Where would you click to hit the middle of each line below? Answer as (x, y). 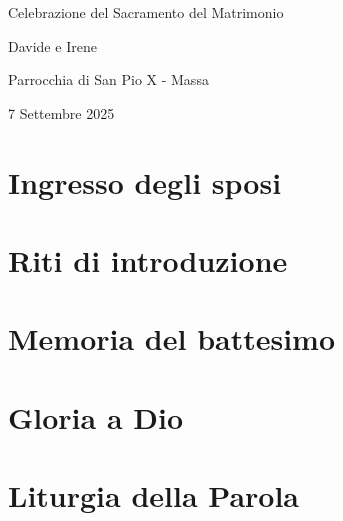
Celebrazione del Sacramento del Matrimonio (146, 12)
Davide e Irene (52, 45)
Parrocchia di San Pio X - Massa (108, 79)
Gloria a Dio (96, 416)
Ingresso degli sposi (145, 181)
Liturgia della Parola (154, 495)
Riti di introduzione (148, 259)
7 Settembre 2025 (61, 112)
